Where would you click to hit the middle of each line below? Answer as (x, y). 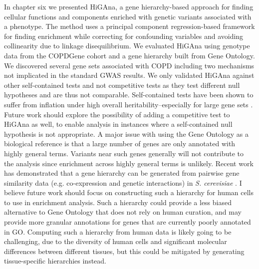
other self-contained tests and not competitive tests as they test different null (122, 85)
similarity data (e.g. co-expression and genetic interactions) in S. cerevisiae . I (123, 182)
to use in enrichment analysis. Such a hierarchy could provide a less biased (118, 202)
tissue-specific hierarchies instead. (55, 261)
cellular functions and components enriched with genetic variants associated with (128, 16)
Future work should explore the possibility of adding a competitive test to (117, 114)
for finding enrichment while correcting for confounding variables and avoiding (124, 36)
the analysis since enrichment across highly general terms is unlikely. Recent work (129, 163)
